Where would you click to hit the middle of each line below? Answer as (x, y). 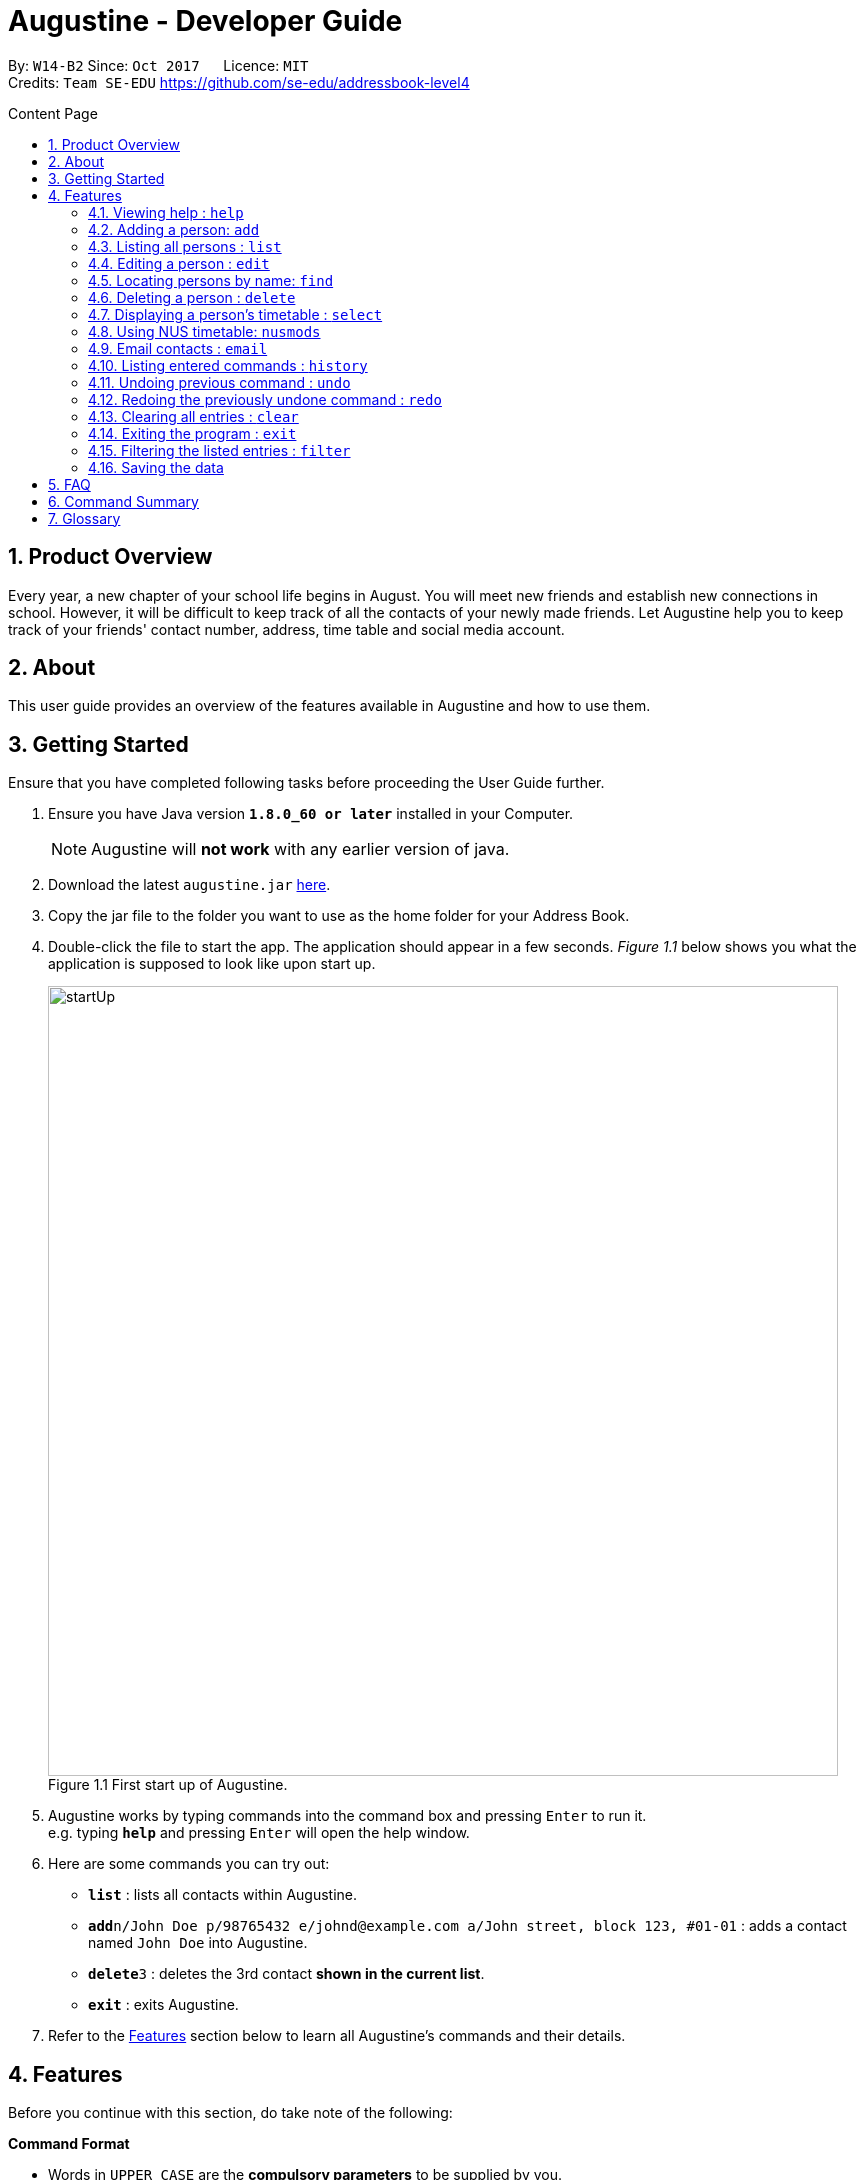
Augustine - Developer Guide (205, 21)
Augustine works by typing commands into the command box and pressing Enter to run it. (347, 1816)
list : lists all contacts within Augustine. (223, 1895)
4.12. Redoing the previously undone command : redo (265, 399)
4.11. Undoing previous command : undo (219, 382)
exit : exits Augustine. (163, 2005)
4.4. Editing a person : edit (179, 263)
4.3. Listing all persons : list (185, 246)
